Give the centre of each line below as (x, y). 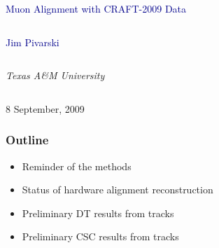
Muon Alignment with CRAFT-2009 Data (96, 8)
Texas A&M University (55, 75)
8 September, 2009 (45, 108)
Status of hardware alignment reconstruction (118, 190)
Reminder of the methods (77, 166)
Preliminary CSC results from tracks (100, 236)
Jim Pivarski (33, 42)
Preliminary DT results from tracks (98, 213)
